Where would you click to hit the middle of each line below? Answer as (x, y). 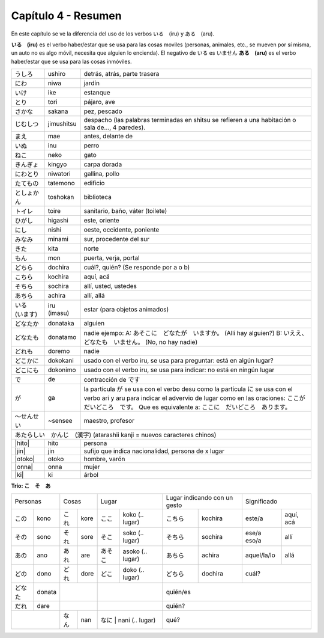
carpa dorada (103, 164)
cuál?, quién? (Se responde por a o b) (137, 268)
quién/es (178, 592)
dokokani (61, 361)
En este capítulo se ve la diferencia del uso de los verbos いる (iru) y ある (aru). (113, 34)
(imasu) (58, 313)
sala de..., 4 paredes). (115, 127)
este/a (254, 518)
